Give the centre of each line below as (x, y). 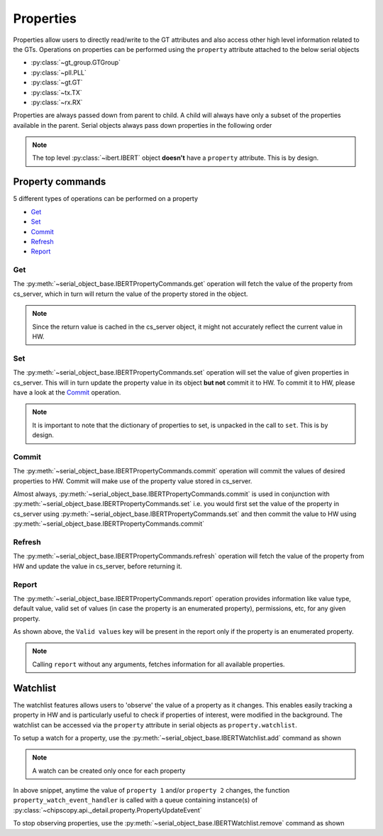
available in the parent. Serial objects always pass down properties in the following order (143, 125)
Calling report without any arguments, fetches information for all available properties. (159, 664)
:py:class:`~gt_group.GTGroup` (76, 62)
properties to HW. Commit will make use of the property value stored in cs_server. (133, 481)
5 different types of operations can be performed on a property (106, 199)
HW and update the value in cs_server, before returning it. (98, 566)
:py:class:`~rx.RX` (57, 102)
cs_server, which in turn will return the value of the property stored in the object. (131, 294)
